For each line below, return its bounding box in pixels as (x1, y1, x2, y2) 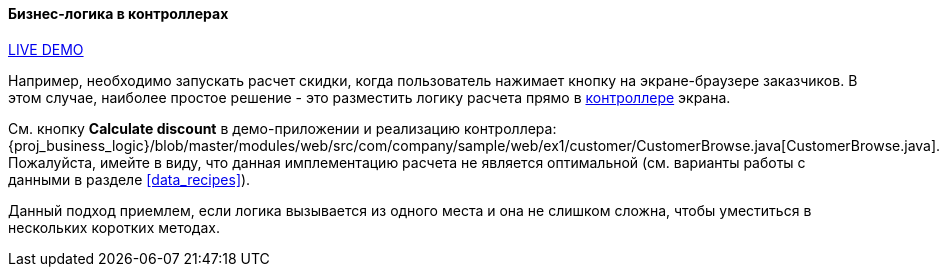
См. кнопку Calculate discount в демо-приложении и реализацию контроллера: (8, 119, 557, 137)
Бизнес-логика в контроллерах (8, 5, 229, 22)
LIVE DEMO (8, 40, 84, 58)
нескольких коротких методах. (8, 218, 220, 236)
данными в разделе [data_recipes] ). (8, 170, 251, 188)
